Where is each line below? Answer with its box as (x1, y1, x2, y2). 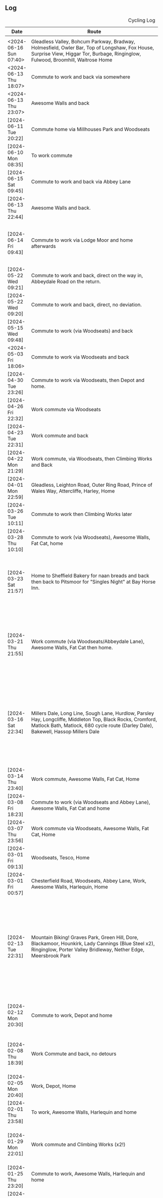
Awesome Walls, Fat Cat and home (31, 805, 110, 812)
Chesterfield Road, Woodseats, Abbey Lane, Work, (31, 877, 147, 884)
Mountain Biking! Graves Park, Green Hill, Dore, (31, 934, 139, 941)
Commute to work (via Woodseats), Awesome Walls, (31, 533, 150, 540)
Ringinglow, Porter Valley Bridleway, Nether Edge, (31, 946, 145, 953)
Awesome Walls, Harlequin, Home (31, 883, 108, 890)
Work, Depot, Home (31, 1083, 76, 1089)
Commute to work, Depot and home (31, 1012, 113, 1019)
